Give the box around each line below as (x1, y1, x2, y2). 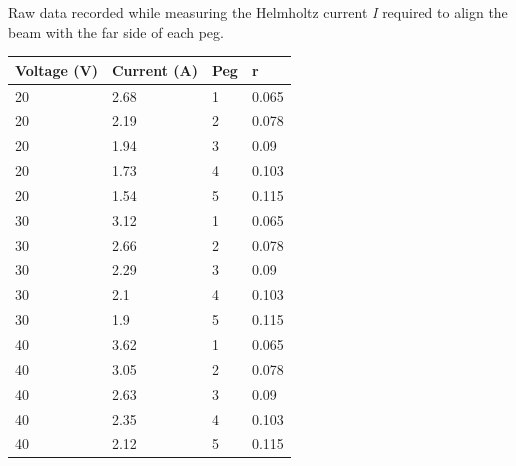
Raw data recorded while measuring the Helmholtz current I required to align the (8, 2, 508, 22)
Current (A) (111, 59, 198, 80)
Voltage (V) (15, 59, 98, 80)
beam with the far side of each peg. (8, 21, 224, 42)
